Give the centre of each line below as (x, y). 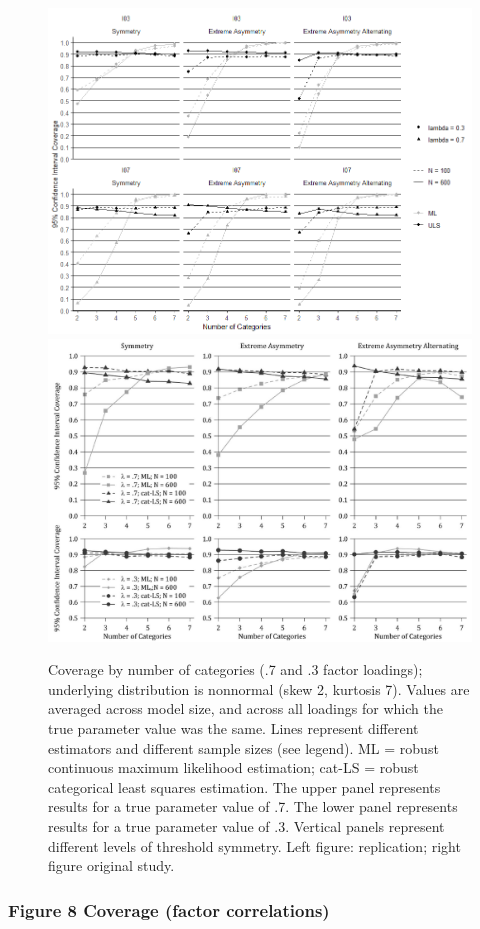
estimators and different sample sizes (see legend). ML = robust (243, 747)
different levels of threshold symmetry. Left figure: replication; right (254, 845)
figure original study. (111, 865)
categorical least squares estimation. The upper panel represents (244, 786)
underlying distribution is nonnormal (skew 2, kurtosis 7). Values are (259, 688)
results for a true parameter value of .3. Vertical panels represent (246, 825)
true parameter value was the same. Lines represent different (233, 727)
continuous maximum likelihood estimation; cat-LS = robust (233, 767)
